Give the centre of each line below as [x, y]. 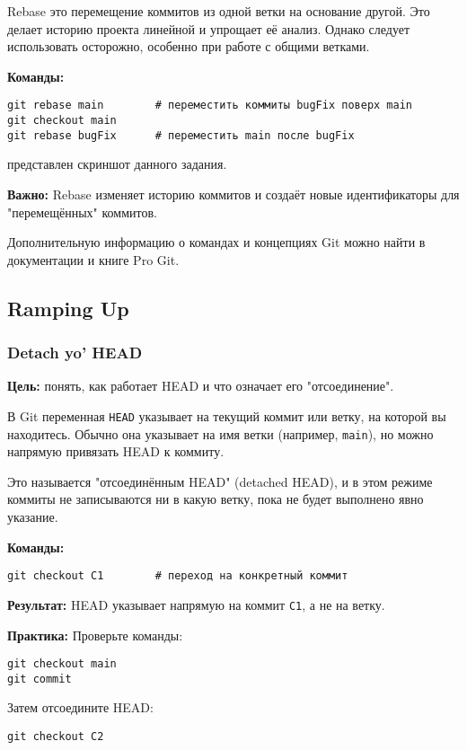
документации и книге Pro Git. [93, 259]
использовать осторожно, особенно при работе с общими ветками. [189, 46]
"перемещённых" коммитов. [82, 212]
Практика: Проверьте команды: [95, 635]
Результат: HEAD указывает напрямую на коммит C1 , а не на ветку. [196, 604]
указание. [33, 516]
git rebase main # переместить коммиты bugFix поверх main [210, 106]
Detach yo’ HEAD [75, 353]
